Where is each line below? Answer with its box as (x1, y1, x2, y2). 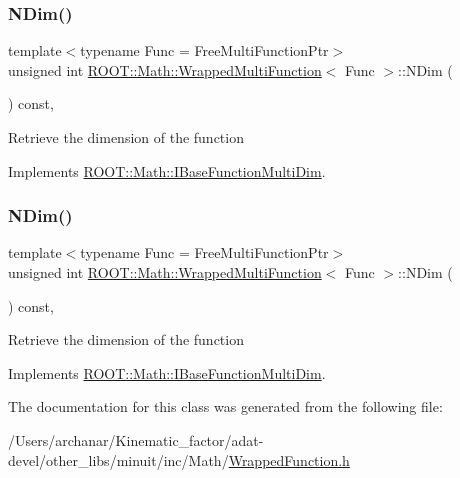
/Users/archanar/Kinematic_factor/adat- (8, 429, 264, 450)
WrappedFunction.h (228, 449, 350, 470)
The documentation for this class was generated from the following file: (8, 396, 443, 417)
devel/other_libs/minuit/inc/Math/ (8, 449, 229, 470)
